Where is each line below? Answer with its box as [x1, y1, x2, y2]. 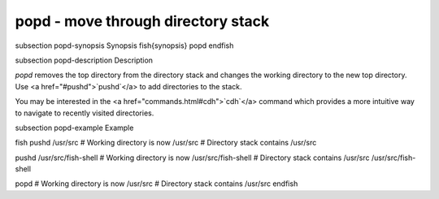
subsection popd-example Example [15, 123, 134, 132]
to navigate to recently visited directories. [15, 108, 154, 118]
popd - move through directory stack [15, 12, 270, 30]
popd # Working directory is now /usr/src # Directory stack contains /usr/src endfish [15, 179, 298, 188]
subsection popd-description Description [15, 55, 154, 65]
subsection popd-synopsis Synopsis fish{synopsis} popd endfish [15, 41, 234, 50]
